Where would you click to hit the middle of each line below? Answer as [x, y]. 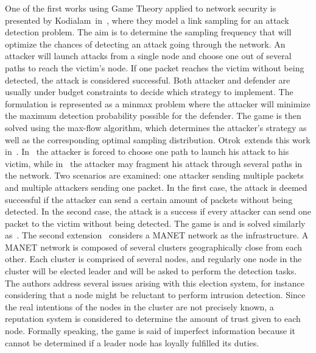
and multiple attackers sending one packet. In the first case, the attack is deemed [156, 187]
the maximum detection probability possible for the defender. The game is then [153, 116]
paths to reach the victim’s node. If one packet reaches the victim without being [155, 67]
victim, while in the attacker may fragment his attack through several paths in [154, 163]
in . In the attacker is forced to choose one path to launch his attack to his [147, 152]
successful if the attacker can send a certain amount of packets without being [149, 199]
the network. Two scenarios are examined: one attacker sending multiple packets [154, 175]
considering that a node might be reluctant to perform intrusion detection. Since [155, 295]
